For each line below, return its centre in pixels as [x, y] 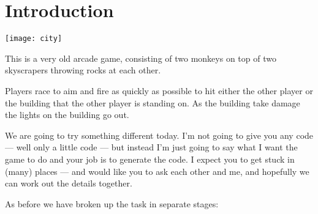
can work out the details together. [69, 183]
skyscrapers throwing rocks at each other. [83, 70]
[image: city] [34, 39]
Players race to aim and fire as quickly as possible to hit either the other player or [159, 90]
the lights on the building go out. [67, 115]
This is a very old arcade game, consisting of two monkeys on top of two [141, 58]
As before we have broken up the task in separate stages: [112, 203]
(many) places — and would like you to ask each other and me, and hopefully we [157, 171]
